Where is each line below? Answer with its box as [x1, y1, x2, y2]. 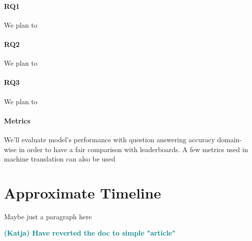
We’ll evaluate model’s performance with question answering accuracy [4, 134, 215, 144]
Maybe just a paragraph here [4, 211, 92, 221]
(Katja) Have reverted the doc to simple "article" [4, 228, 176, 238]
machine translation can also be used [4, 154, 115, 164]
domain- [217, 134, 242, 144]
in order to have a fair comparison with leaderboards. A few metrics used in [19, 144, 248, 154]
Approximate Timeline [4, 182, 161, 202]
